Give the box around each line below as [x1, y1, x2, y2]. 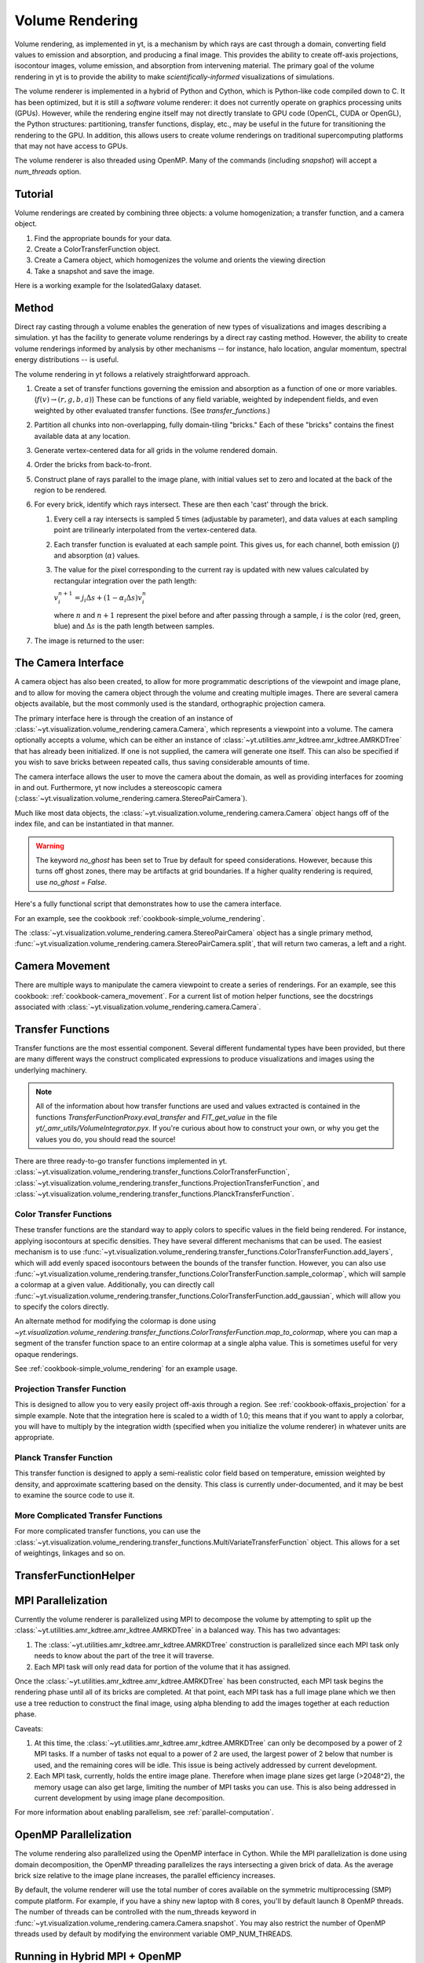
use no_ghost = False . [35, 877, 108, 886]
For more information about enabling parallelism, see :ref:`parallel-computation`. [14, 1808, 274, 1817]
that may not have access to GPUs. [14, 141, 129, 151]
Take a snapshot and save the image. [34, 266, 155, 276]
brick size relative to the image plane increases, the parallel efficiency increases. [14, 1871, 276, 1881]
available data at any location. [34, 431, 131, 440]
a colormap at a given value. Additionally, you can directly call [14, 1280, 215, 1289]
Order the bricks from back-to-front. [34, 460, 152, 470]
